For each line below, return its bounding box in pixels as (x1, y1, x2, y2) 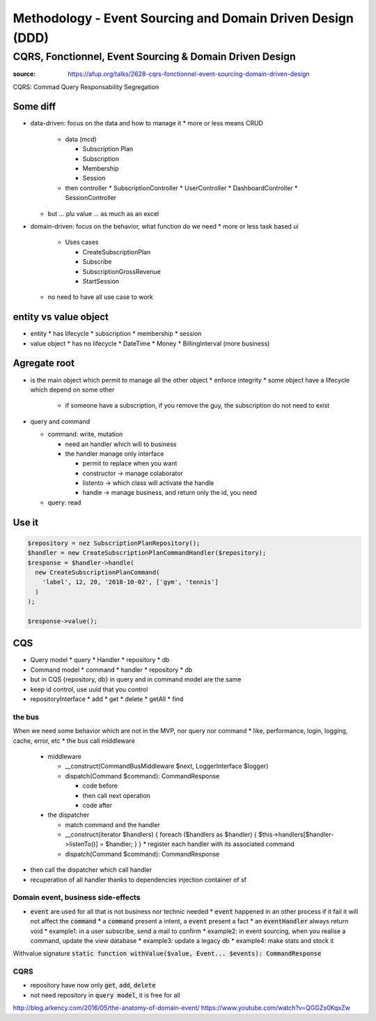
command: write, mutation (47, 430, 123, 438)
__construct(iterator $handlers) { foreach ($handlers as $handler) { (65, 830, 257, 839)
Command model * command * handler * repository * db (30, 666, 193, 674)
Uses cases (65, 238, 99, 247)
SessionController (65, 194, 117, 202)
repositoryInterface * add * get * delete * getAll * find (30, 695, 184, 703)
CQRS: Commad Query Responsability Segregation (13, 82, 159, 91)
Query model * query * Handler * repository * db (30, 656, 170, 664)
